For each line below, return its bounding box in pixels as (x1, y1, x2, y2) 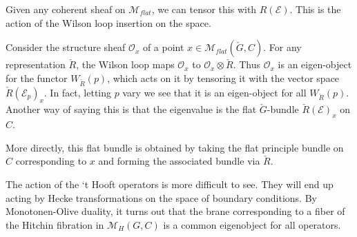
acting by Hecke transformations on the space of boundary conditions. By (6, 190, 317, 205)
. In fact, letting (44, 85, 112, 99)
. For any (263, 40, 302, 54)
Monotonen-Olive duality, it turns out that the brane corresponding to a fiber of (6, 204, 345, 218)
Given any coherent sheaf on (6, 2, 126, 16)
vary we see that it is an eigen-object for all (122, 85, 307, 99)
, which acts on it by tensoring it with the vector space (107, 70, 340, 85)
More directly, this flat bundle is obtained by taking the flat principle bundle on (6, 140, 344, 154)
